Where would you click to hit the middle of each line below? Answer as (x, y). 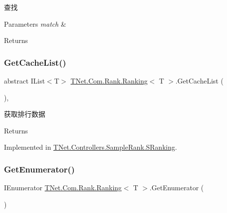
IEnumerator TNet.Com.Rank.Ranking (63, 188)
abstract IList (25, 81)
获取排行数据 (25, 114)
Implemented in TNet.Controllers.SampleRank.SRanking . (91, 147)
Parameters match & (35, 23)
